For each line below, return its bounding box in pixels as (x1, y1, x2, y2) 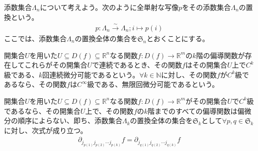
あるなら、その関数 (4, 79, 67, 89)
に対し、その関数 (161, 69, 217, 79)
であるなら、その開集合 (4, 105, 81, 116)
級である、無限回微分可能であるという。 (87, 79, 219, 89)
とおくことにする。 (146, 33, 209, 44)
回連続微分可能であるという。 (42, 69, 140, 79)
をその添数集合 (182, 2, 231, 12)
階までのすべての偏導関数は (148, 105, 238, 116)
